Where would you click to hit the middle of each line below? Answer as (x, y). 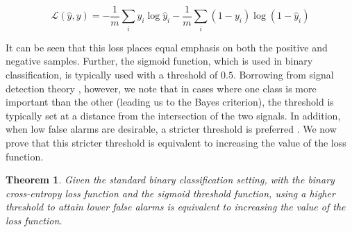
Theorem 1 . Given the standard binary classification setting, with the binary (170, 180)
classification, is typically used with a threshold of (112, 74)
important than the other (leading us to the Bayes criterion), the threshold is (170, 102)
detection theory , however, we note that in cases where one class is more (161, 88)
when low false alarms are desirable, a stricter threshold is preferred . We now (171, 129)
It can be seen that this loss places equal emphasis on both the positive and (167, 47)
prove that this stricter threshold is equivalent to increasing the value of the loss (176, 142)
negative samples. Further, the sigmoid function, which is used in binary (159, 61)
